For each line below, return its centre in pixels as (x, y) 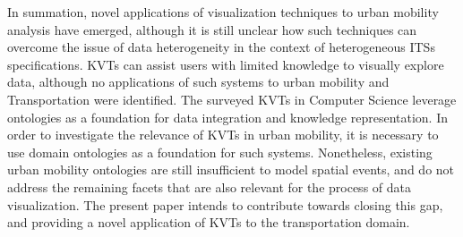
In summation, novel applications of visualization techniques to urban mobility (223, 12)
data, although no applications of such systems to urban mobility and (198, 82)
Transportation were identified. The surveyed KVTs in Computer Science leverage (232, 99)
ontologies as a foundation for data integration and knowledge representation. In (227, 117)
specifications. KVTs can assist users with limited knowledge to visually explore (226, 64)
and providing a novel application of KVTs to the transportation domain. (209, 222)
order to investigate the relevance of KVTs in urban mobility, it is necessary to (223, 135)
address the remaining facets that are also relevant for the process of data (209, 186)
